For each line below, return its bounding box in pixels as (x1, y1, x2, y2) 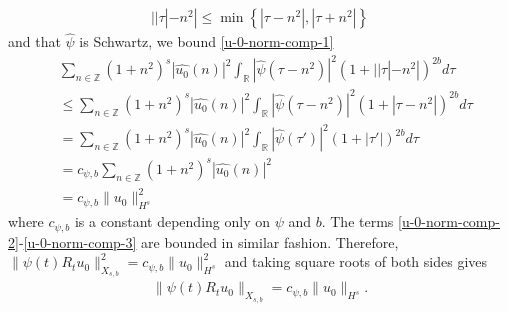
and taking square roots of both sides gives (224, 251, 488, 272)
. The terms (321, 211, 394, 232)
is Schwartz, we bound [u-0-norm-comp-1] (79, 31, 334, 52)
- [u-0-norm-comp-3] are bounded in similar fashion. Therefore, (18, 231, 399, 252)
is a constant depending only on (74, 211, 270, 232)
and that (8, 31, 61, 52)
